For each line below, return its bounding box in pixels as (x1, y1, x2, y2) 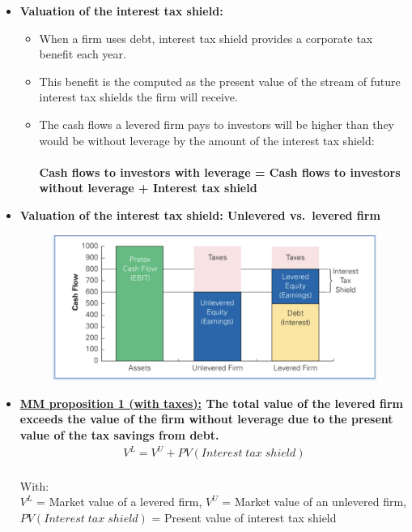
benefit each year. (39, 45, 126, 62)
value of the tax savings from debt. (19, 427, 219, 444)
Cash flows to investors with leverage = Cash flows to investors (39, 163, 401, 180)
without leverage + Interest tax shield (39, 179, 257, 196)
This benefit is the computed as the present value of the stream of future (39, 72, 401, 89)
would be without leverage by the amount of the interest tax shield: (39, 131, 375, 148)
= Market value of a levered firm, (36, 493, 202, 510)
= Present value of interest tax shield (151, 508, 337, 526)
